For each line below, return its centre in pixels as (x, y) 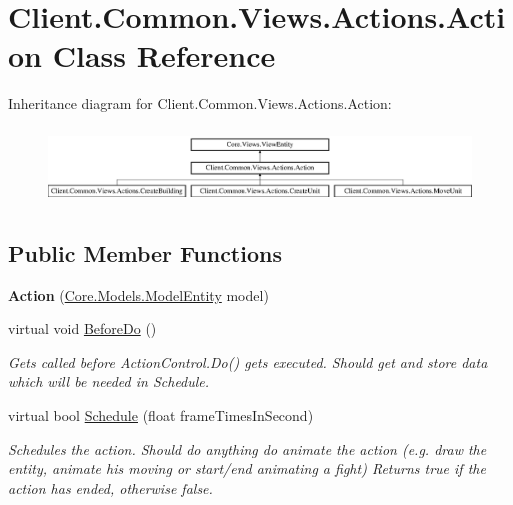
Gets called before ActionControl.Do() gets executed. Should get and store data (248, 361)
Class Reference (164, 55)
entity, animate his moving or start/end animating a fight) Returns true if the (247, 468)
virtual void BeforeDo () (82, 328)
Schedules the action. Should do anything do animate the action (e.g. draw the (247, 448)
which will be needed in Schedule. (109, 381)
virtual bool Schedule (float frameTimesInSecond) (161, 415)
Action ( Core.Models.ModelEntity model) (138, 294)
